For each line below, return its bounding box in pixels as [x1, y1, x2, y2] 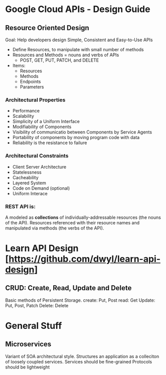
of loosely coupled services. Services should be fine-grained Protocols [5, 358, 152, 364]
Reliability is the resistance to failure [12, 140, 87, 146]
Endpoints [20, 79, 41, 84]
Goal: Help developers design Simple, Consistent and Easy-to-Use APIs [5, 37, 153, 43]
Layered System [12, 180, 46, 186]
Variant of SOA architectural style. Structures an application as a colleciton [5, 353, 159, 359]
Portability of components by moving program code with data [12, 135, 140, 141]
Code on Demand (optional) [12, 185, 70, 191]
